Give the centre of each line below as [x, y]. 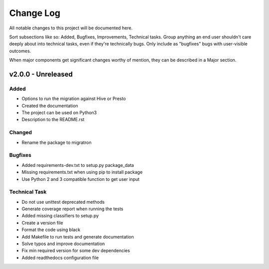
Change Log [35, 13]
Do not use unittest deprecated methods [63, 202]
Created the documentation [50, 106]
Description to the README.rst [53, 120]
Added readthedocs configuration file [60, 258]
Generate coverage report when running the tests [72, 209]
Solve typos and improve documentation [63, 244]
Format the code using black [51, 230]
